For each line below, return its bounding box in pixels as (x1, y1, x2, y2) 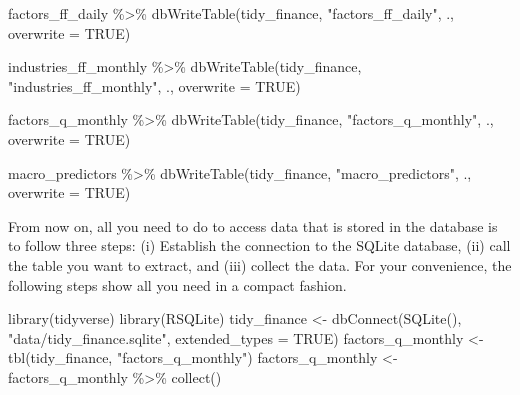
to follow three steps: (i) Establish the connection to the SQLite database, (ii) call (8, 235, 511, 256)
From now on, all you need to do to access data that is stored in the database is (8, 215, 498, 236)
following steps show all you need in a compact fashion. (8, 274, 347, 295)
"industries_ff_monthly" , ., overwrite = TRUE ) (8, 75, 301, 96)
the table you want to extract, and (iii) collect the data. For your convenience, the (8, 254, 512, 275)
